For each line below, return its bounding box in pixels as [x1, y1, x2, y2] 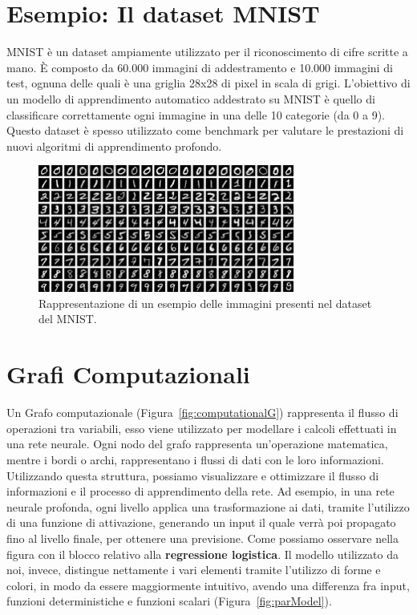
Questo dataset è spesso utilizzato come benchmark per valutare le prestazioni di [6, 122, 404, 139]
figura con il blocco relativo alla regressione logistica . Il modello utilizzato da [6, 545, 399, 562]
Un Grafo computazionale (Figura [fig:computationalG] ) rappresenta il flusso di [6, 404, 399, 421]
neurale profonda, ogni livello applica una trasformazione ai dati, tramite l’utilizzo [6, 498, 410, 515]
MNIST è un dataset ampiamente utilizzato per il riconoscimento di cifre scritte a [6, 43, 408, 60]
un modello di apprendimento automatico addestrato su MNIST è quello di [6, 90, 375, 107]
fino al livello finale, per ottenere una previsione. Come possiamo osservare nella [6, 529, 399, 546]
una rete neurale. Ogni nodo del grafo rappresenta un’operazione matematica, [6, 435, 388, 452]
